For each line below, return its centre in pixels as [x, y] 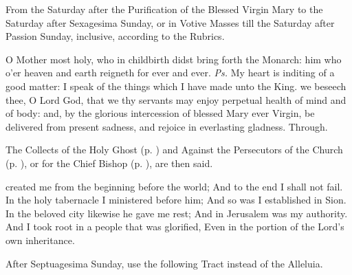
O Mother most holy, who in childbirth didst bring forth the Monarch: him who [174, 59]
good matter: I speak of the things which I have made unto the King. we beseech [176, 86]
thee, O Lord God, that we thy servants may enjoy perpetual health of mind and [176, 99]
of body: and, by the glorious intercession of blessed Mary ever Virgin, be [160, 113]
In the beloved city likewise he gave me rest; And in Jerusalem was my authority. [177, 213]
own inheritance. [40, 240]
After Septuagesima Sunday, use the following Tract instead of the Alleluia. [164, 263]
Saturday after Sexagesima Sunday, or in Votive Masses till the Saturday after [170, 22]
